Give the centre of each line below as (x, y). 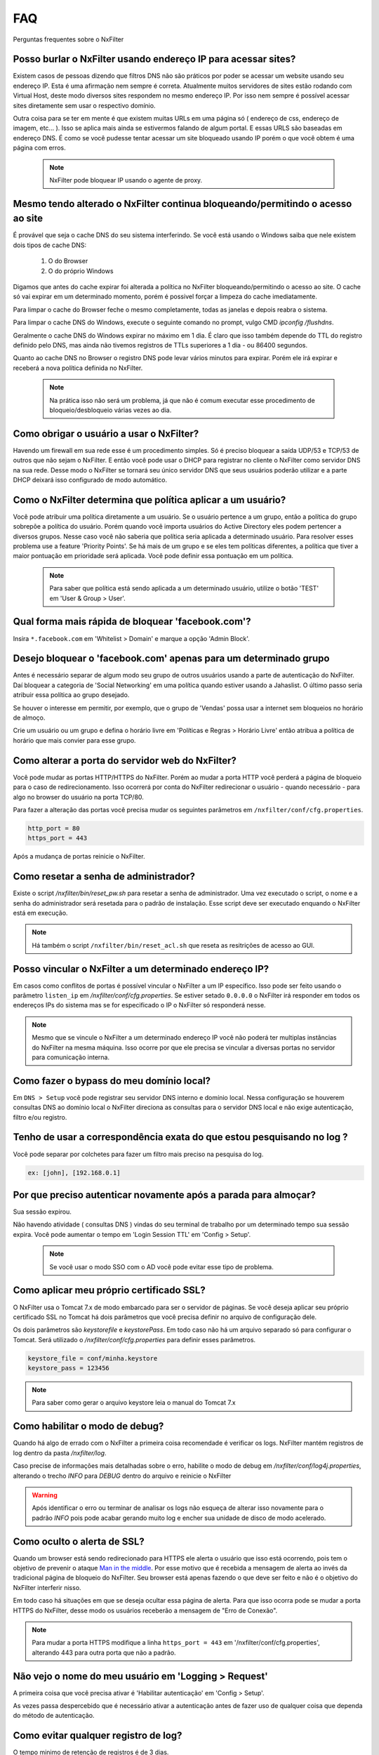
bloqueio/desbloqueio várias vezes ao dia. (111, 410)
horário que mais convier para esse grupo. (74, 740)
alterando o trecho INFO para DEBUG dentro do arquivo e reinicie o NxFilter (122, 1476)
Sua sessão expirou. (42, 1212)
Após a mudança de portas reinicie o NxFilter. (79, 856)
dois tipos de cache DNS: (50, 245)
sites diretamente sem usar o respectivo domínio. (84, 105)
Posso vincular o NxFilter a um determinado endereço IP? (141, 969)
